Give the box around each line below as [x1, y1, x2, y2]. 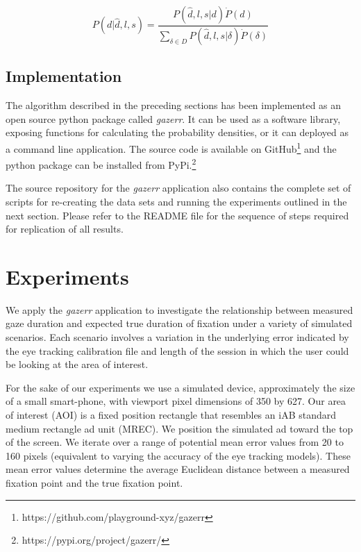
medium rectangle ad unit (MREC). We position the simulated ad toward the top [6, 421, 353, 435]
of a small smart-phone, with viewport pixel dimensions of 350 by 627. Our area [6, 394, 346, 408]
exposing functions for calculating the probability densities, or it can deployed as [6, 125, 349, 140]
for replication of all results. [6, 221, 124, 236]
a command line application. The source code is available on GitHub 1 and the [6, 139, 337, 156]
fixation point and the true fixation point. [6, 475, 183, 490]
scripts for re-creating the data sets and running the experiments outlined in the [6, 194, 347, 208]
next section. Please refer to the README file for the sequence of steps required [6, 208, 349, 222]
